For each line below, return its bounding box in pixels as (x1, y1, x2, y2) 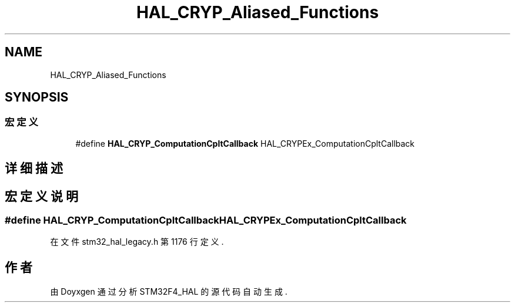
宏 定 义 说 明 (5, 188, 78, 204)
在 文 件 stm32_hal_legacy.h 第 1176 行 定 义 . (50, 237, 224, 247)
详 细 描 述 (5, 161, 63, 176)
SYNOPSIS (5, 90, 69, 105)
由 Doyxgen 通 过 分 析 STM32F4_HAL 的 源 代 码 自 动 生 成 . (50, 286, 287, 297)
